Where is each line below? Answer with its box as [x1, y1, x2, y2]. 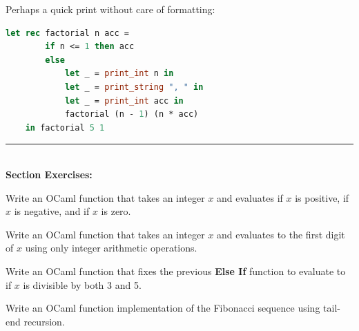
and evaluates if [217, 190, 283, 205]
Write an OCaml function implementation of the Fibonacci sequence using [6, 301, 320, 315]
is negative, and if [14, 204, 90, 218]
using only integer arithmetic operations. [25, 240, 197, 255]
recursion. [23, 314, 65, 328]
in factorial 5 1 [25, 122, 105, 133]
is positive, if [295, 190, 349, 205]
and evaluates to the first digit [217, 227, 345, 241]
